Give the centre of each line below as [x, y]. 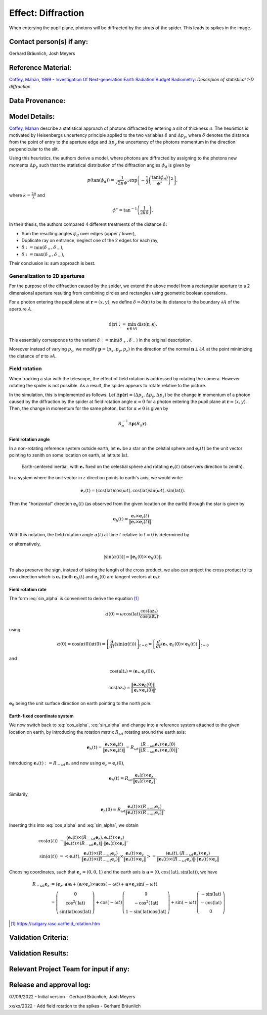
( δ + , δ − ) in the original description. [155, 340]
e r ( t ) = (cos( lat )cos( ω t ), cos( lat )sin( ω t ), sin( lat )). [133, 491]
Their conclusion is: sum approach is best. [52, 263]
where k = [20, 195]
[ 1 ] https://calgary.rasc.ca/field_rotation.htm [55, 923]
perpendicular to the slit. [34, 149]
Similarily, [19, 794]
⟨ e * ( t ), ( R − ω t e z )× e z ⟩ [188, 854]
